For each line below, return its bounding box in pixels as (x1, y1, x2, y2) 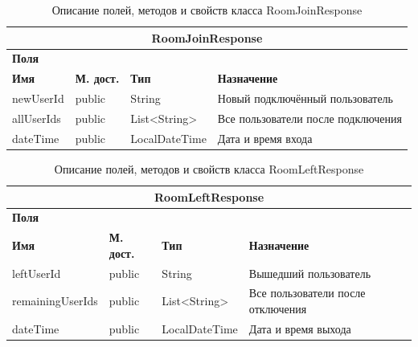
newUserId (12, 90, 64, 107)
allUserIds (12, 109, 61, 126)
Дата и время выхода (248, 320, 351, 337)
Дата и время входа (217, 129, 313, 146)
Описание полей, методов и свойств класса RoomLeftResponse (54, 160, 364, 177)
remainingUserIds (12, 292, 98, 309)
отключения (248, 300, 307, 317)
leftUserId (12, 264, 61, 281)
